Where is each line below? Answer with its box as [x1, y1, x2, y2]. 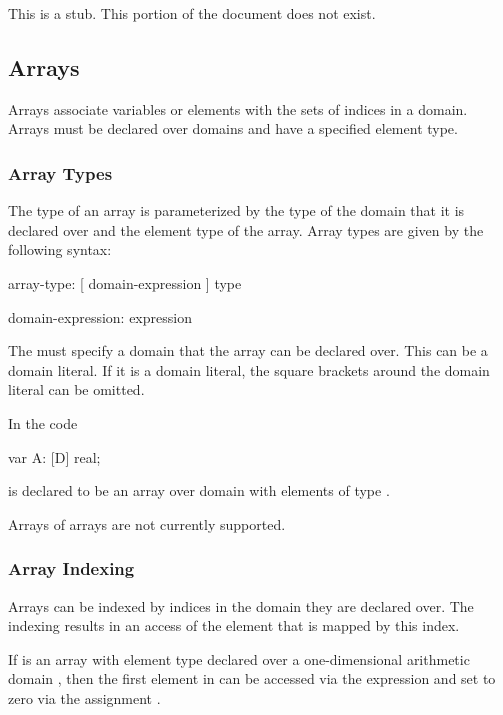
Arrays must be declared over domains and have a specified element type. [8, 118, 458, 139]
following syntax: [8, 239, 112, 260]
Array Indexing [8, 556, 135, 581]
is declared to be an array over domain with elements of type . [8, 480, 390, 501]
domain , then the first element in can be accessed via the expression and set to [8, 668, 496, 689]
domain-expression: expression [8, 306, 192, 327]
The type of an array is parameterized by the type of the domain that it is [8, 200, 465, 221]
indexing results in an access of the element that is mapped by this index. [8, 615, 460, 636]
